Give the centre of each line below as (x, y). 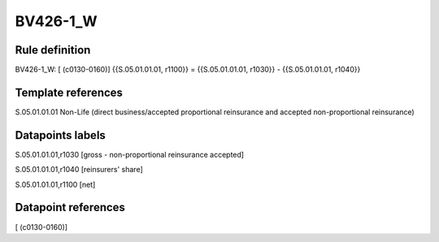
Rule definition (53, 50)
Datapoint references (70, 207)
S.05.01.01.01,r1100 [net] (55, 184)
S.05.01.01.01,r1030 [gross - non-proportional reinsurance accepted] (129, 154)
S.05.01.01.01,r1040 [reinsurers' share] (79, 170)
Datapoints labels (60, 135)
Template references (69, 92)
